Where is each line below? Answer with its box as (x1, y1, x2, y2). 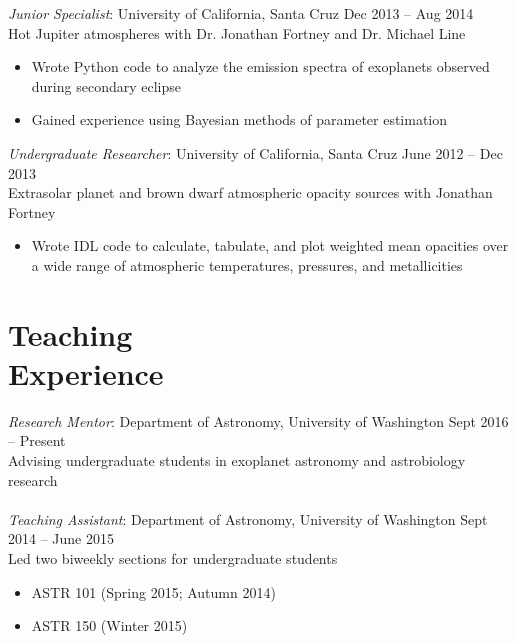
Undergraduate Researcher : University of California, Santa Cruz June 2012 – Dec (8, 142, 503, 163)
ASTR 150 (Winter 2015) (31, 615, 188, 636)
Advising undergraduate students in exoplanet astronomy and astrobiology (8, 450, 466, 471)
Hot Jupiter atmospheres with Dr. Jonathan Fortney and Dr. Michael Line (8, 22, 466, 43)
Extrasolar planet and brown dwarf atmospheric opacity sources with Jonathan (8, 182, 493, 203)
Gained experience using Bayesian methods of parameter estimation (31, 109, 448, 130)
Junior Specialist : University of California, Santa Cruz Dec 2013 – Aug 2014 (8, 3, 474, 23)
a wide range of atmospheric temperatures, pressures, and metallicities (31, 254, 463, 275)
